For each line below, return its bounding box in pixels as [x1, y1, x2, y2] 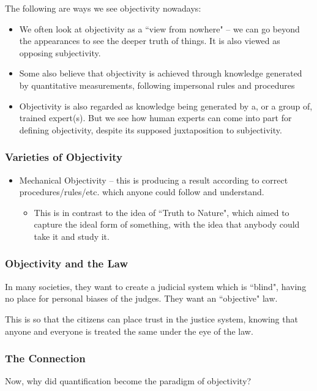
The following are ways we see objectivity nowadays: [5, 2, 201, 14]
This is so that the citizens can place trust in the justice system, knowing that [5, 312, 298, 325]
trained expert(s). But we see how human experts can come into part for [19, 111, 292, 124]
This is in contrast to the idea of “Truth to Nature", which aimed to [34, 206, 289, 218]
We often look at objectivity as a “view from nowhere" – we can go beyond [19, 22, 300, 35]
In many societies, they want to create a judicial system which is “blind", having [5, 280, 307, 292]
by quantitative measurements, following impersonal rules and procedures [19, 78, 295, 91]
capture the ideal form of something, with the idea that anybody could [34, 218, 300, 231]
